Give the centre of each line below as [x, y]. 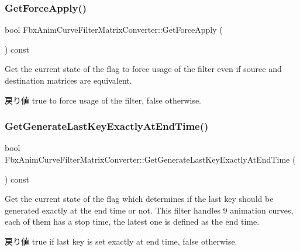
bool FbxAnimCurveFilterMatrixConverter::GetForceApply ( [114, 30]
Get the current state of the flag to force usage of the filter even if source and [143, 69]
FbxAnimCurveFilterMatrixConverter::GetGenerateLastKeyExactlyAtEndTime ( [150, 159]
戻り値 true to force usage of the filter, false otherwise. [103, 100]
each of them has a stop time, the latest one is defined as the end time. [132, 221]
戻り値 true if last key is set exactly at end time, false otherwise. [121, 241]
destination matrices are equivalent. [68, 80]
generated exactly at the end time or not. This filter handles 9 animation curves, [149, 210]
